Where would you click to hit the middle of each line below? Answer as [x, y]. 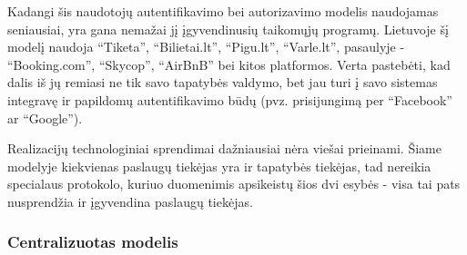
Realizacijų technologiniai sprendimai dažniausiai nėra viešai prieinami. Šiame [224, 148]
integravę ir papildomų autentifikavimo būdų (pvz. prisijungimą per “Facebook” [230, 99]
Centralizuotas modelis [93, 242]
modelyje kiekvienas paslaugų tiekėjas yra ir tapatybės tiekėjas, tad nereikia [219, 166]
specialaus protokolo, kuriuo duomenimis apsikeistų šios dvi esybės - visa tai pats [234, 184]
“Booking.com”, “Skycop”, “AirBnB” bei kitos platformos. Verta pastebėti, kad [229, 64]
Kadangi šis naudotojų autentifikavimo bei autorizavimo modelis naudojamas [223, 11]
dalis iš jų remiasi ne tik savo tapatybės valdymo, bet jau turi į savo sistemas [223, 82]
